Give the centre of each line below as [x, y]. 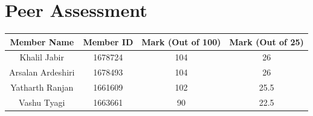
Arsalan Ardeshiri [42, 72]
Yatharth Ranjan [42, 87]
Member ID [108, 41]
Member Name [42, 41]
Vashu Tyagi [42, 102]
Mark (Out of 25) [266, 41]
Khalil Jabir [42, 57]
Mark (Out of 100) [181, 41]
